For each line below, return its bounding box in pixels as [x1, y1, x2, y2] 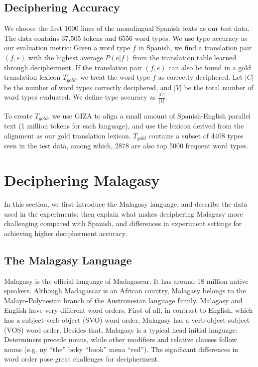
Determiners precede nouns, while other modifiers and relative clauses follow [4, 334, 237, 345]
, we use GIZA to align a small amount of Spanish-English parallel [48, 110, 251, 121]
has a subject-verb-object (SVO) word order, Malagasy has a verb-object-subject [4, 315, 250, 325]
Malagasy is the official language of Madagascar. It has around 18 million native [4, 275, 249, 286]
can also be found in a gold [168, 62, 251, 72]
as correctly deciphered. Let [158, 72, 243, 82]
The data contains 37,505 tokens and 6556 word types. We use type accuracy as [4, 32, 248, 43]
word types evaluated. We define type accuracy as [4, 92, 156, 102]
